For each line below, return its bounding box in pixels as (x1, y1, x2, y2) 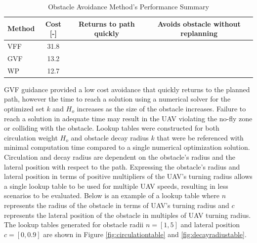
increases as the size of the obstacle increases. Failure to (77, 104, 246, 113)
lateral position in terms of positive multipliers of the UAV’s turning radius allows (4, 171, 253, 181)
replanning (180, 28, 217, 38)
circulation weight (4, 132, 58, 142)
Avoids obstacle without (157, 18, 241, 29)
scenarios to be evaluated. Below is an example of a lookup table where (4, 190, 220, 201)
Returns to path (79, 18, 135, 29)
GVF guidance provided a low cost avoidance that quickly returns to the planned (4, 84, 250, 94)
